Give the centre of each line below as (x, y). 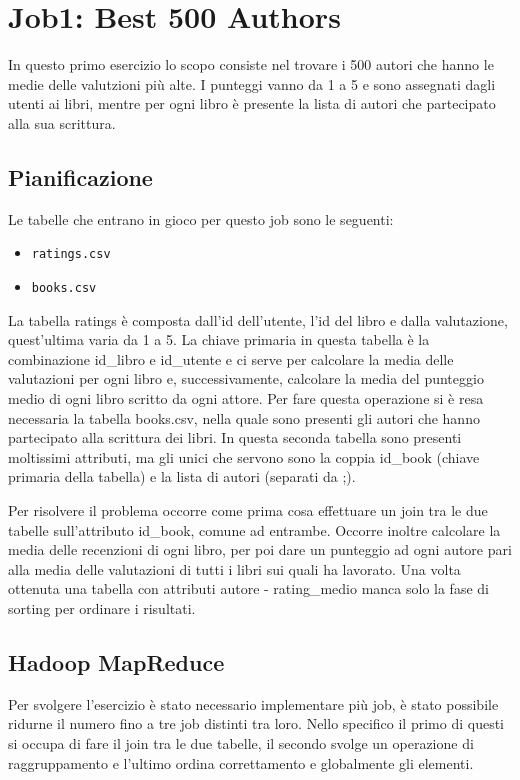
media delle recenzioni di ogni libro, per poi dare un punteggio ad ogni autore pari (260, 549)
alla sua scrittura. (62, 122)
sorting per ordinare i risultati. (102, 607)
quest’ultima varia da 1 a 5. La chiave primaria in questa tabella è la (219, 339)
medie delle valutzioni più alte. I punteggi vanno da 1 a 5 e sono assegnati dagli (252, 83)
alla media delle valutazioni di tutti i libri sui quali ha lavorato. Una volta (234, 568)
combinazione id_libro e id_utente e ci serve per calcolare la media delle (231, 358)
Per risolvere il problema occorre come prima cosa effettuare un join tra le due (248, 509)
